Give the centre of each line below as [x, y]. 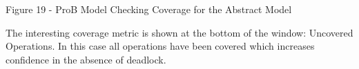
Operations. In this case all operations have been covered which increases [160, 46]
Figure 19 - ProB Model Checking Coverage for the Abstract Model [149, 9]
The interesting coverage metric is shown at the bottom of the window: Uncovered [179, 32]
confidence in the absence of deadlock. [86, 59]
